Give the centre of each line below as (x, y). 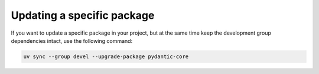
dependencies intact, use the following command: (72, 41)
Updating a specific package (83, 15)
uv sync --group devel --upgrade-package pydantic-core (106, 56)
